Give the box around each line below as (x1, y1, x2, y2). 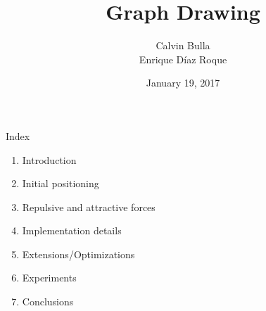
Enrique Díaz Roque (139, 51, 227, 66)
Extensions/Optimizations (22, 246, 135, 261)
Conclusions (22, 294, 74, 309)
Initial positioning (22, 176, 99, 191)
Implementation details (22, 223, 122, 238)
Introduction (22, 152, 77, 167)
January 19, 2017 (146, 75, 220, 90)
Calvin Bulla (156, 38, 210, 53)
